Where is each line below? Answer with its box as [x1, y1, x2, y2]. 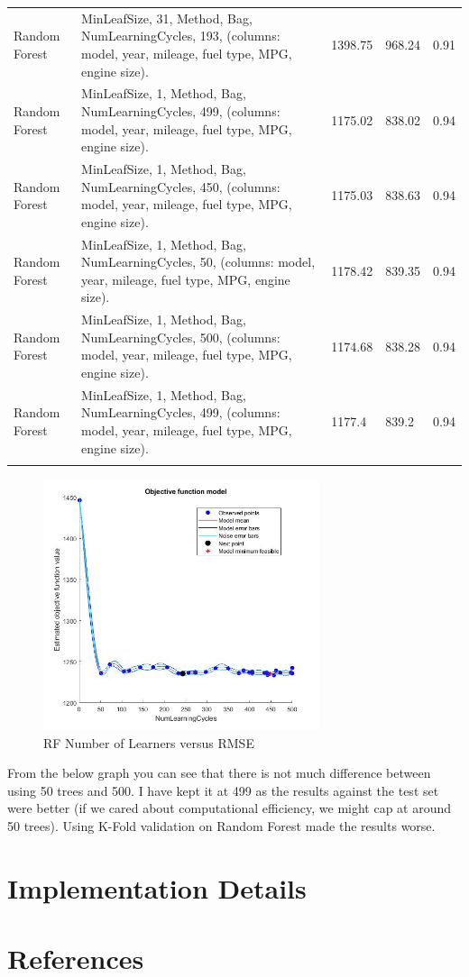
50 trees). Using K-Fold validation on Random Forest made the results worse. [7, 816, 436, 835]
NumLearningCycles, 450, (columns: [81, 177, 280, 196]
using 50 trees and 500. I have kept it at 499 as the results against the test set [7, 781, 439, 799]
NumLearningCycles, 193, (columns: [81, 26, 280, 45]
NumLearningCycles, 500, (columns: [81, 327, 280, 346]
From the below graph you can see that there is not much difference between [7, 763, 431, 782]
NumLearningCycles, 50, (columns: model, [81, 252, 316, 271]
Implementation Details [7, 869, 307, 906]
